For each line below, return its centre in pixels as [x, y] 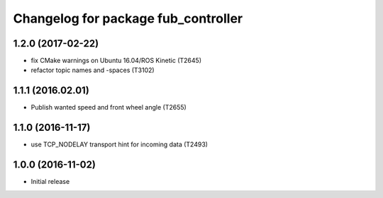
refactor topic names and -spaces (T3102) [93, 70]
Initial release [50, 182]
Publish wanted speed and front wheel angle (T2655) [109, 107]
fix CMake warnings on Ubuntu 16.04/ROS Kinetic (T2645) [116, 61]
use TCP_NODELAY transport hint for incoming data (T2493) [120, 144]
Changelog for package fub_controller [128, 18]
